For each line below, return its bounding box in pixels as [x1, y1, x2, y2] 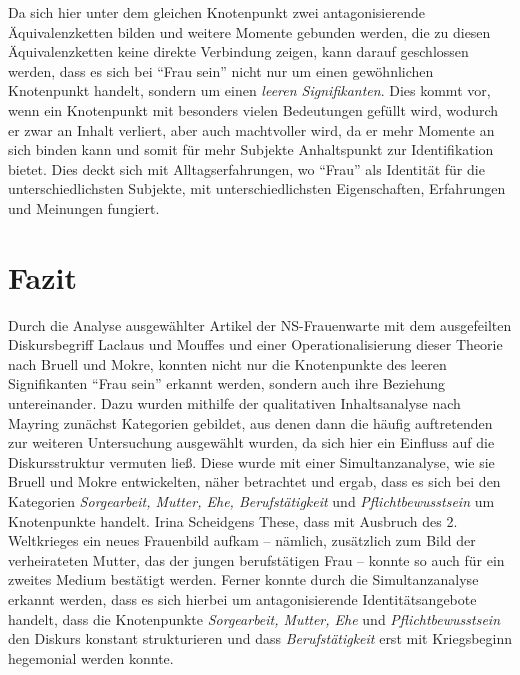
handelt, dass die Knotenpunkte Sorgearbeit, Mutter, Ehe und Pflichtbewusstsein [8, 608, 501, 629]
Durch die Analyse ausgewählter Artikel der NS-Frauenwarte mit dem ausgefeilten [8, 314, 512, 335]
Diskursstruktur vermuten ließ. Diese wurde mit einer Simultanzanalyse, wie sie [8, 451, 495, 472]
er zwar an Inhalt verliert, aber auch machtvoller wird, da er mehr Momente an [8, 119, 495, 140]
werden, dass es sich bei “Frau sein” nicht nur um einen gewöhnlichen [8, 60, 434, 81]
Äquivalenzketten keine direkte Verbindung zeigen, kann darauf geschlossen [8, 41, 469, 62]
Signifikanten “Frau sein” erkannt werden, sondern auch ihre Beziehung [8, 373, 446, 394]
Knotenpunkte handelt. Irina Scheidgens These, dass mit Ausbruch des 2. [8, 510, 458, 531]
